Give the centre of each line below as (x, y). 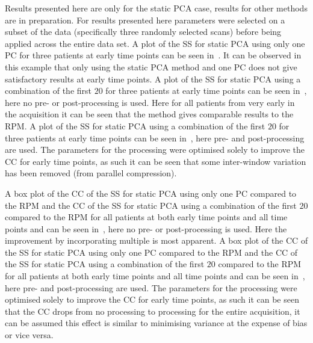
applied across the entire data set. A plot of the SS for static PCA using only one (155, 43)
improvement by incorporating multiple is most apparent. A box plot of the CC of (156, 240)
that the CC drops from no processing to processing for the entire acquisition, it (153, 311)
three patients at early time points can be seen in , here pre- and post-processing (155, 138)
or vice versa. (29, 335)
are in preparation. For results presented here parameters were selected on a (145, 20)
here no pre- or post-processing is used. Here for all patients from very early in (150, 102)
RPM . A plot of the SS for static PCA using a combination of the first (135, 125)
